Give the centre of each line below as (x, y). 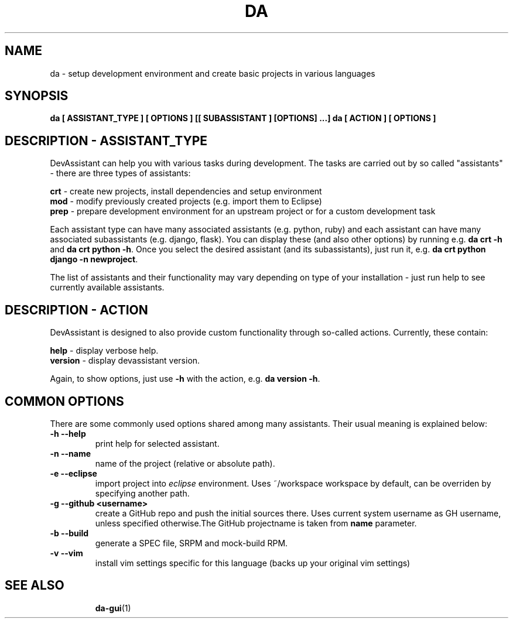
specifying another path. (142, 493)
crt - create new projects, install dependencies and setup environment (186, 191)
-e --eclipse (73, 473)
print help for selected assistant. (157, 443)
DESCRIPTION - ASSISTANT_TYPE (106, 141)
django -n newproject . (94, 259)
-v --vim (66, 553)
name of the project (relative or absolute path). (185, 463)
